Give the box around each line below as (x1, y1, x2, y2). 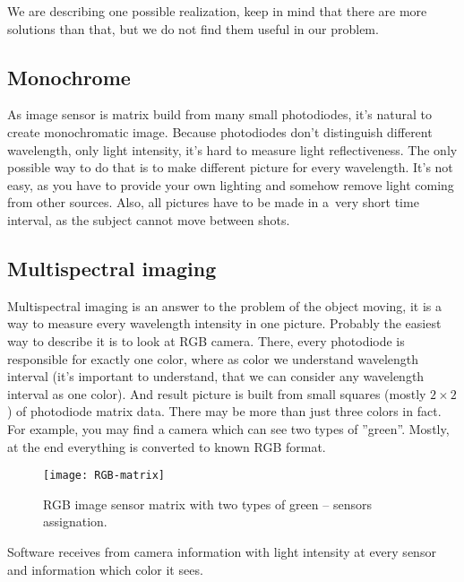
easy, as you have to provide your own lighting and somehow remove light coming (7, 175, 454, 194)
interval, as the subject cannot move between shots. (7, 210, 290, 229)
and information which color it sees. (7, 560, 203, 578)
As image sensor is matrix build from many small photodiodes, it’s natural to (7, 105, 432, 124)
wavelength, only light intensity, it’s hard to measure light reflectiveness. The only (7, 140, 458, 159)
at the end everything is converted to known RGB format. (7, 437, 326, 456)
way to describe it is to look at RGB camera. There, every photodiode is (7, 331, 405, 350)
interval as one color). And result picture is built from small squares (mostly (7, 384, 426, 403)
